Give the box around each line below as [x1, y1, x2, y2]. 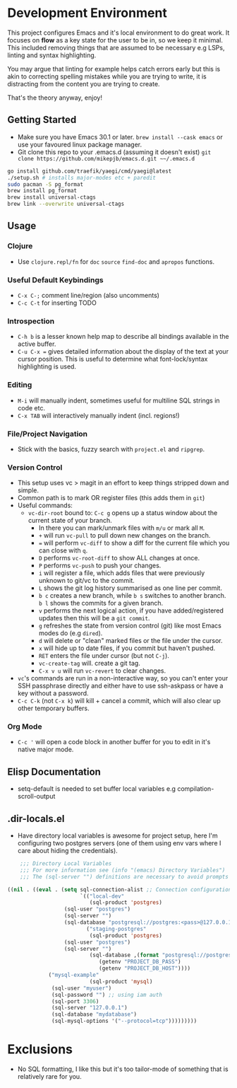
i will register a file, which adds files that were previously [38, 569, 205, 577]
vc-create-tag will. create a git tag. [38, 659, 141, 668]
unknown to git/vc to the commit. [38, 577, 135, 585]
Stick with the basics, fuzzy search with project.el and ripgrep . [17, 444, 205, 453]
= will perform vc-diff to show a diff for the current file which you [38, 539, 230, 548]
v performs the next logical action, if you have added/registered [38, 606, 224, 615]
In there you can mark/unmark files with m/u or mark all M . [38, 523, 205, 532]
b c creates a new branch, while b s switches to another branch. [38, 591, 226, 600]
